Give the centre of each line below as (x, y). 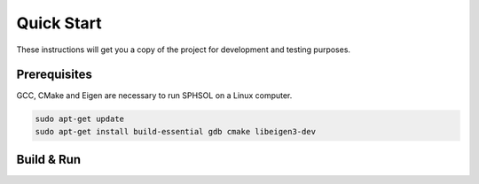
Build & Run (49, 160)
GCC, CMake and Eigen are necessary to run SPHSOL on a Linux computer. (154, 96)
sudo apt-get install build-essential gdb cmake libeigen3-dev (176, 131)
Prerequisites (54, 75)
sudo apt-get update (79, 119)
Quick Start (59, 23)
